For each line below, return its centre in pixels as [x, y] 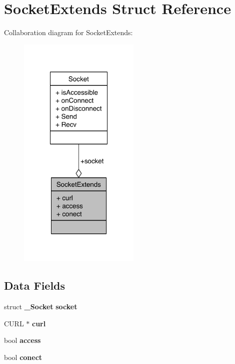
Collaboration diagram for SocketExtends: [68, 32]
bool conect [23, 357]
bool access [22, 340]
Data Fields [35, 285]
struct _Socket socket [41, 307]
